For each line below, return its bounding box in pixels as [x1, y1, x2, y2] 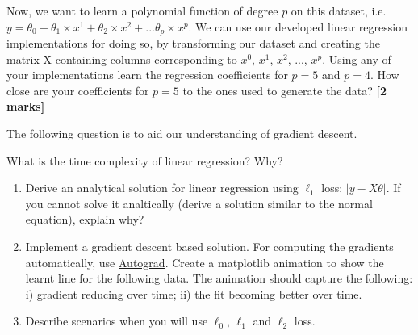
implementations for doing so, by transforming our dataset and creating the [6, 35, 380, 52]
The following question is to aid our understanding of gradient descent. [6, 125, 357, 142]
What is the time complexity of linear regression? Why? [6, 152, 283, 169]
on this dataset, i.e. [291, 2, 387, 19]
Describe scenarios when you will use [25, 312, 208, 329]
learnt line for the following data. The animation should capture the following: [25, 270, 413, 287]
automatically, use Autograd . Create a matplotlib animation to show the [25, 253, 384, 270]
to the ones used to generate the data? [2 [182, 82, 387, 98]
